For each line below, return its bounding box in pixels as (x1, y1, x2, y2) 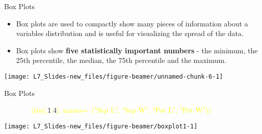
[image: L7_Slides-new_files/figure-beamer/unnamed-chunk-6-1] (4, 73, 223, 80)
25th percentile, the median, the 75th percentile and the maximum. (16, 55, 227, 65)
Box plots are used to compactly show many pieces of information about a (16, 18, 248, 28)
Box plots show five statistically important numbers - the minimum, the (16, 45, 258, 55)
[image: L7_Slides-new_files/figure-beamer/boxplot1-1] (4, 122, 198, 130)
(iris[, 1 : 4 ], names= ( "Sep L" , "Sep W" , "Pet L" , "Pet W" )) (31, 105, 211, 115)
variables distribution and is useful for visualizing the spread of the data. (16, 28, 244, 39)
